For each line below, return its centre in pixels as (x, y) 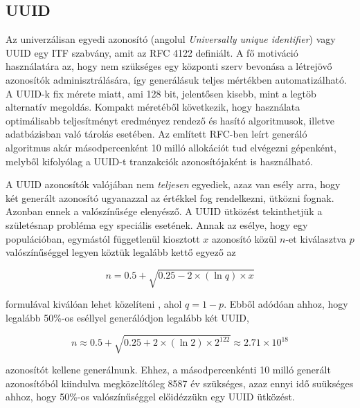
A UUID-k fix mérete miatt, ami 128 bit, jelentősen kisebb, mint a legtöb (161, 93)
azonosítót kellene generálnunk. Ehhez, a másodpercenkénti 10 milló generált (168, 369)
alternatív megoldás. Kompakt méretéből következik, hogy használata (153, 107)
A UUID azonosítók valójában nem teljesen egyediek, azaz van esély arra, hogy (173, 184)
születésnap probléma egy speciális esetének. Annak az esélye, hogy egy (157, 224)
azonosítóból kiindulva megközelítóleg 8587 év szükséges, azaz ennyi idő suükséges (180, 383)
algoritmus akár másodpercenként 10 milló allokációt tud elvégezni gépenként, (171, 147)
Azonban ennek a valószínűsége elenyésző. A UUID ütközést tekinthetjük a (164, 211)
